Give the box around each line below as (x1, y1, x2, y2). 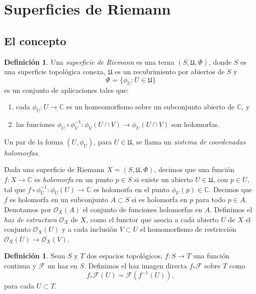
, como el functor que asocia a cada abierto (86, 214, 219, 224)
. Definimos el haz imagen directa (84, 260, 187, 270)
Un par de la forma (4, 136, 63, 146)
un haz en (47, 260, 78, 270)
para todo (195, 194, 226, 205)
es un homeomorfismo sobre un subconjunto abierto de (66, 101, 235, 112)
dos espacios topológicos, (87, 250, 163, 261)
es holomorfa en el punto (93, 184, 169, 194)
